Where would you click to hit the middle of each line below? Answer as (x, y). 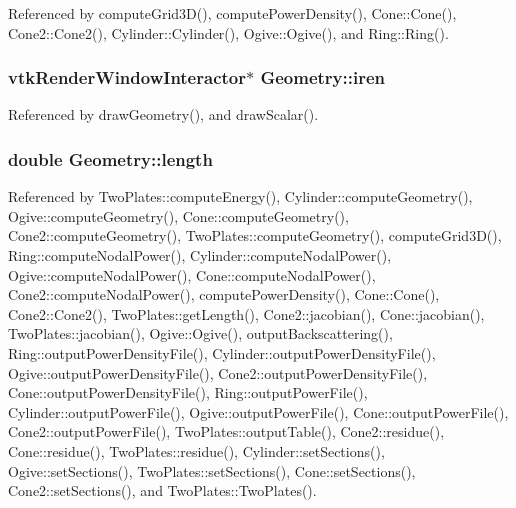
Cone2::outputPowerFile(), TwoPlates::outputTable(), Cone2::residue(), (226, 431)
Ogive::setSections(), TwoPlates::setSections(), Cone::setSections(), (212, 470)
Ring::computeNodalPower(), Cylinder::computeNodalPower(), (200, 255)
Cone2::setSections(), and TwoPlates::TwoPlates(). (162, 490)
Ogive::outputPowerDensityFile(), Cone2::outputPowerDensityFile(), (218, 372)
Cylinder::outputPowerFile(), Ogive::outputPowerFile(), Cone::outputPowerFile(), (258, 411)
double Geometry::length (110, 158)
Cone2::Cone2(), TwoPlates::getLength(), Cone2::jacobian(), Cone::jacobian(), (246, 313)
